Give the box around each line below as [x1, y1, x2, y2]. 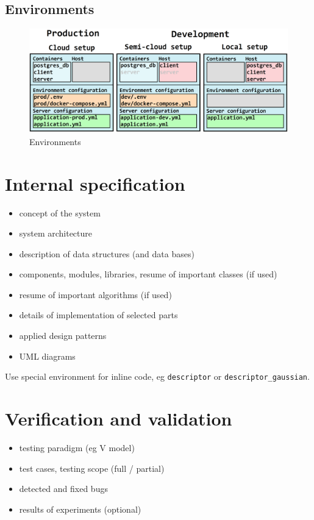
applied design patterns [19, 329, 107, 342]
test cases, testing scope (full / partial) [19, 461, 165, 474]
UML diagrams [19, 349, 76, 362]
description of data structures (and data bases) [19, 247, 194, 260]
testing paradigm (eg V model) [19, 441, 135, 454]
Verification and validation [5, 406, 232, 431]
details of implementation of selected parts [19, 308, 178, 321]
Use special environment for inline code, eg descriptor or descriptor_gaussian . [5, 370, 310, 383]
